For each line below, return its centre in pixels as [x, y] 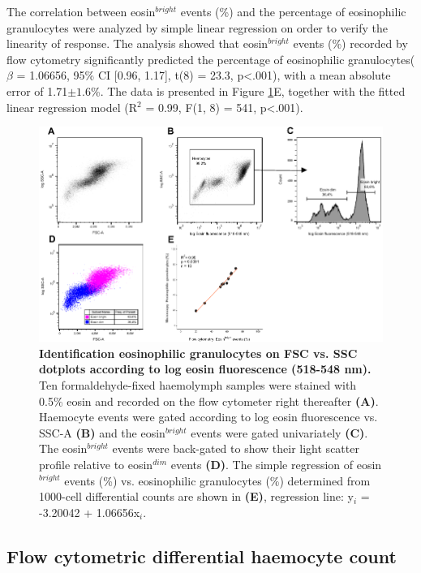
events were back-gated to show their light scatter [236, 448]
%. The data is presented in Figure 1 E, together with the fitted [248, 90]
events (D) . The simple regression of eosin [276, 464]
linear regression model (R [72, 107]
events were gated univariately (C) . [279, 432]
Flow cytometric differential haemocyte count [202, 556]
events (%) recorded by [350, 43]
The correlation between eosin [81, 11]
